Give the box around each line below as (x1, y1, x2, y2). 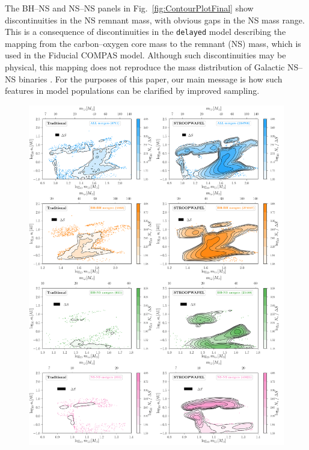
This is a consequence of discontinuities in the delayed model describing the (5, 25, 286, 38)
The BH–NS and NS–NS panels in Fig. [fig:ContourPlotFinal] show (5, 2, 254, 14)
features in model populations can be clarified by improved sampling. (5, 84, 260, 97)
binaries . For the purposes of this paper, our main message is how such (18, 72, 283, 85)
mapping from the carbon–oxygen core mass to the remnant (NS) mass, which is (5, 37, 301, 49)
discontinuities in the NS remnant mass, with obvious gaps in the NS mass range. (5, 13, 305, 26)
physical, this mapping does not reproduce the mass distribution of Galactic (5, 61, 285, 73)
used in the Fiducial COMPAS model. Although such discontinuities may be (5, 49, 286, 61)
